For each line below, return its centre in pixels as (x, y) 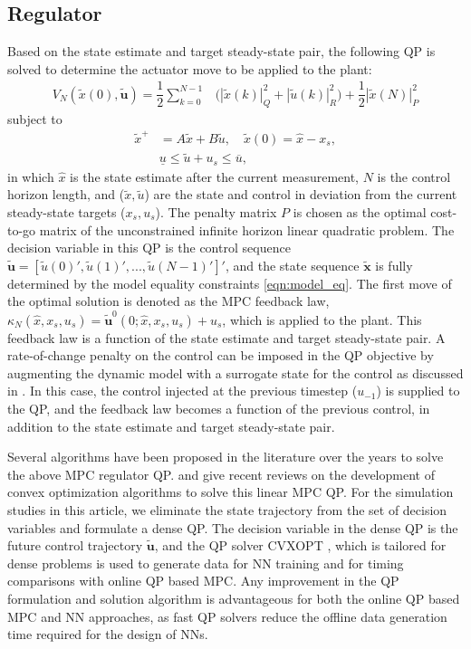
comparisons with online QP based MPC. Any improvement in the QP (203, 581)
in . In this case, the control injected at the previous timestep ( (183, 391)
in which (31, 176)
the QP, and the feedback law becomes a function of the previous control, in (219, 408)
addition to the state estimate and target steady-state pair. (171, 426)
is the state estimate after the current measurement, (214, 176)
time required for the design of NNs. (108, 634)
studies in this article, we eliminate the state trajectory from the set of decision (227, 509)
